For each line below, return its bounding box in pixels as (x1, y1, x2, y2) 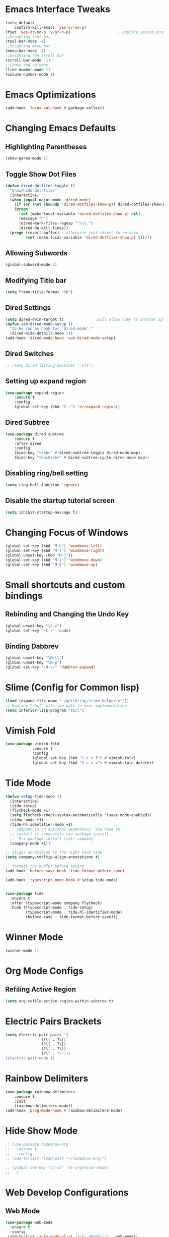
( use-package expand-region (5, 390, 64, 396)
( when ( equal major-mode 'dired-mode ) (10, 197, 92, 202)
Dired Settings (5, 304, 51, 312)
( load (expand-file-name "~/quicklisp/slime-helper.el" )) (5, 698, 129, 703)
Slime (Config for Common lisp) (5, 682, 140, 693)
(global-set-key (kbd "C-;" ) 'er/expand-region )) (14, 405, 121, 410)
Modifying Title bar (5, 276, 67, 285)
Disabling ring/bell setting (5, 469, 89, 478)
